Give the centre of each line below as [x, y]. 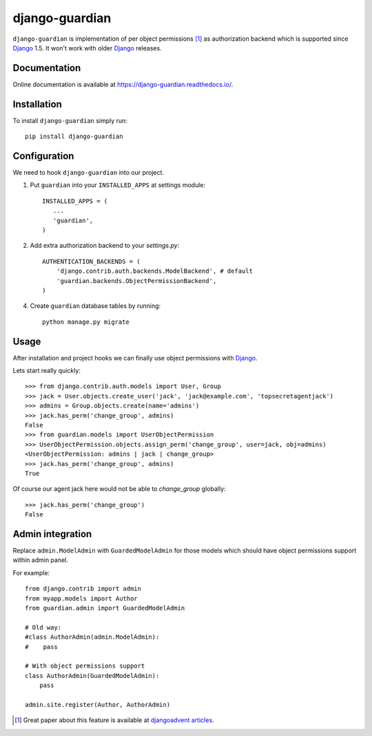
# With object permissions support [85, 666]
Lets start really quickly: [46, 371]
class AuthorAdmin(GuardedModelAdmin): [92, 676]
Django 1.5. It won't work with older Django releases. [87, 48]
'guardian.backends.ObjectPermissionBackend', [136, 281]
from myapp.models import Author [81, 598]
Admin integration [52, 534]
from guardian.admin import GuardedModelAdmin [105, 608]
